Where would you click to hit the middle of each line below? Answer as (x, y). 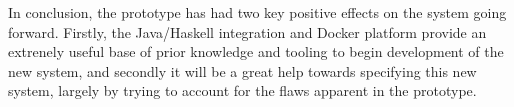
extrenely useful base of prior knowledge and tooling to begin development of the (256, 51)
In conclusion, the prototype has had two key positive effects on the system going (257, 12)
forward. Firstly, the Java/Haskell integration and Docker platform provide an (247, 31)
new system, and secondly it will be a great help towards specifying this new (242, 70)
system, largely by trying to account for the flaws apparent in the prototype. (242, 90)
